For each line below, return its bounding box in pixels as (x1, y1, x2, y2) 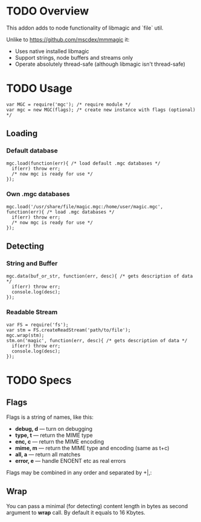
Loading (6, 129, 38, 139)
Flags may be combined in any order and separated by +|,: (6, 469, 152, 476)
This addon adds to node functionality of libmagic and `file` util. (6, 24, 164, 31)
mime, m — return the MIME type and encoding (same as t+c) (14, 444, 170, 451)
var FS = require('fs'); (6, 322, 69, 328)
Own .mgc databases (6, 190, 71, 199)
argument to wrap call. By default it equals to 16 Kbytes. (6, 509, 146, 516)
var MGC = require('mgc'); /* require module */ (6, 101, 131, 107)
